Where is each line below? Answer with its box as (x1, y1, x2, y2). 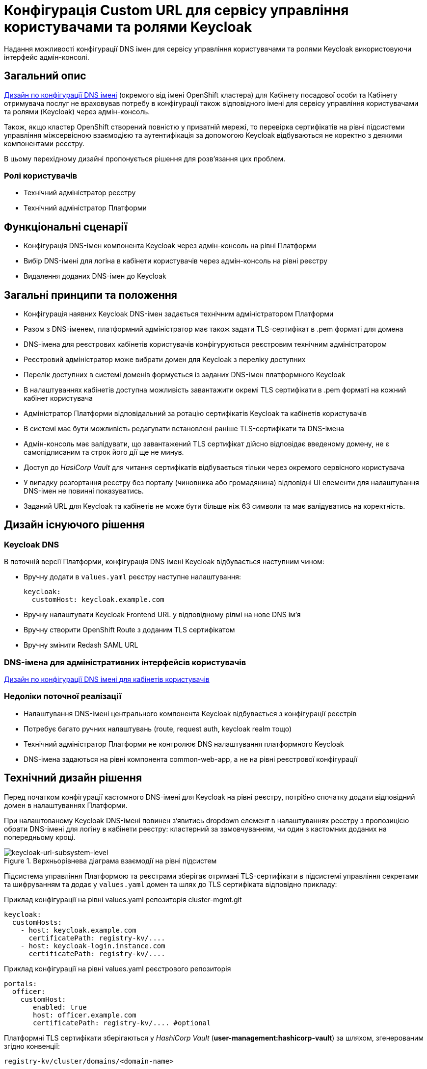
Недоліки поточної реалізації (4, 691, 122, 702)
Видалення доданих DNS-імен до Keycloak (24, 272, 166, 281)
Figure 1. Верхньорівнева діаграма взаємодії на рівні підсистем (4, 856, 217, 865)
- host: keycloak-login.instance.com (20, 941, 165, 950)
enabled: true (33, 1003, 87, 1011)
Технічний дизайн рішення (4, 772, 142, 784)
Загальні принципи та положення (4, 288, 177, 301)
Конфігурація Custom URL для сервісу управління (4, 2, 349, 19)
